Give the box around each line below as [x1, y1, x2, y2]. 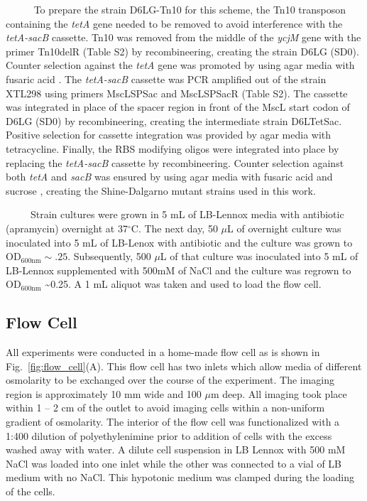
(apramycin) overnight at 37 [6, 220, 128, 235]
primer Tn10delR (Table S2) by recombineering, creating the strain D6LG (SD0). [6, 43, 359, 58]
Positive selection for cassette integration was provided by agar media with [6, 127, 332, 142]
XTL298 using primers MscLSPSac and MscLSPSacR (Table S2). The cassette [6, 85, 348, 100]
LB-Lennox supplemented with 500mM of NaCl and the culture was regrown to [6, 262, 351, 277]
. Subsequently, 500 [67, 249, 151, 264]
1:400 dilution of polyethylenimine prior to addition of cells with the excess [6, 428, 332, 443]
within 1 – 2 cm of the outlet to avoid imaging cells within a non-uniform [6, 400, 325, 415]
